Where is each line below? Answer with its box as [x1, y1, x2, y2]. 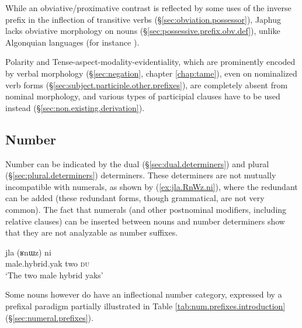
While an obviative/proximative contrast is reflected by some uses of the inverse [5, 2, 291, 13]
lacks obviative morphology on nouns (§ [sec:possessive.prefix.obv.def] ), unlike [5, 25, 280, 37]
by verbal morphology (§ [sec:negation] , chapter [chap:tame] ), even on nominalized [5, 67, 297, 79]
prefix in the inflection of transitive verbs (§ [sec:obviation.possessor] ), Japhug [5, 13, 282, 25]
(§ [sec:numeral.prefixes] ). [5, 311, 93, 323]
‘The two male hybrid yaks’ [5, 268, 103, 281]
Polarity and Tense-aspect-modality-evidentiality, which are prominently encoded [5, 56, 296, 68]
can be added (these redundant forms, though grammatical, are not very [5, 192, 265, 204]
